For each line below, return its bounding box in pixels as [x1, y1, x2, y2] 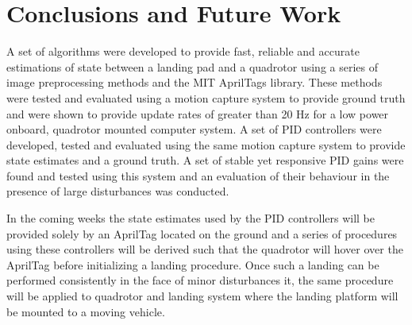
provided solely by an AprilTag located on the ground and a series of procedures [6, 225, 398, 242]
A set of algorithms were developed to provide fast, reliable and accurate [6, 43, 360, 60]
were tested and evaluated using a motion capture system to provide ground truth [6, 89, 406, 106]
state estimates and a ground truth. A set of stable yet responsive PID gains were [6, 152, 404, 168]
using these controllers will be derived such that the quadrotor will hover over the [6, 241, 403, 257]
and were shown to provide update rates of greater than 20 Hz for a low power [6, 105, 389, 122]
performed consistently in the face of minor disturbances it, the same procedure [6, 272, 394, 288]
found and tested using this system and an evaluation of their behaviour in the [6, 167, 390, 184]
